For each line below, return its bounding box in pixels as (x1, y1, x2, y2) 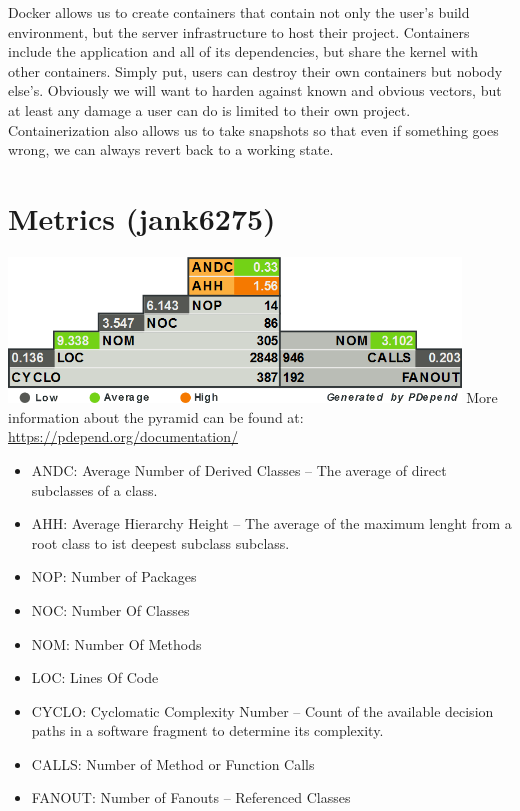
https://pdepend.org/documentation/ (8, 426, 239, 447)
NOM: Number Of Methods (31, 633, 202, 654)
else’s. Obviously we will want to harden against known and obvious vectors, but (8, 80, 502, 101)
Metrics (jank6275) (8, 197, 276, 238)
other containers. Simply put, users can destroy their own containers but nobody (8, 60, 503, 81)
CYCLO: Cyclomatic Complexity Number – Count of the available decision (31, 700, 494, 721)
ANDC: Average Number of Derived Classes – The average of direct (31, 459, 447, 480)
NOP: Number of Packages (31, 566, 197, 587)
